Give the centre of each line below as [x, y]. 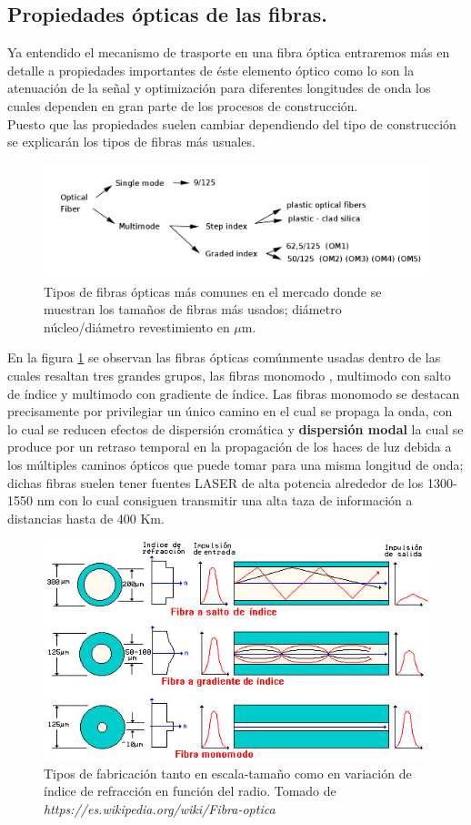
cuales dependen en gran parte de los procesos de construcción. [183, 105]
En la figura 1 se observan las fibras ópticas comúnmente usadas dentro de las [224, 357]
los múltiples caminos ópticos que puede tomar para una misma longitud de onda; [235, 464]
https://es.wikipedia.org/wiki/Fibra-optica [160, 808]
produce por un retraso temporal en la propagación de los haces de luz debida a [230, 447]
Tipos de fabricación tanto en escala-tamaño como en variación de [228, 773]
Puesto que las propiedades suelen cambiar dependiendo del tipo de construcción [232, 123]
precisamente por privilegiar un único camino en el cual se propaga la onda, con [230, 411]
